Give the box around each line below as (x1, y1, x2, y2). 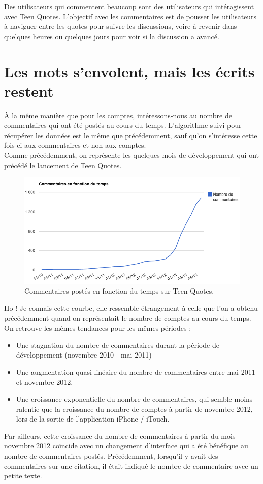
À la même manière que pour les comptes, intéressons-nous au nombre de (4, 110, 232, 120)
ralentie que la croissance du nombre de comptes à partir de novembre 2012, (16, 403, 253, 414)
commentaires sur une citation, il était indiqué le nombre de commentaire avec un (4, 460, 258, 471)
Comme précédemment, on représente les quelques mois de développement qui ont (4, 150, 259, 160)
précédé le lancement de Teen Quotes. (4, 159, 122, 170)
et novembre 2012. (16, 376, 73, 387)
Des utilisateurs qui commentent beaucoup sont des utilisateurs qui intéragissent (4, 1, 254, 11)
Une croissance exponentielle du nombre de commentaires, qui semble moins (16, 394, 253, 404)
